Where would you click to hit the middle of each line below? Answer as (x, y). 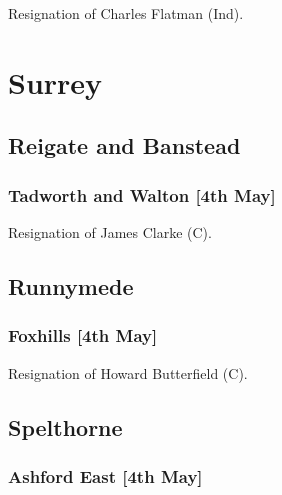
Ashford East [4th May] (105, 475)
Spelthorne (65, 426)
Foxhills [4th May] (83, 335)
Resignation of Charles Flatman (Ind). (126, 13)
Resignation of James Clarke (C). (110, 231)
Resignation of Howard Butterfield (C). (128, 372)
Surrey (55, 81)
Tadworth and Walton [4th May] (142, 194)
